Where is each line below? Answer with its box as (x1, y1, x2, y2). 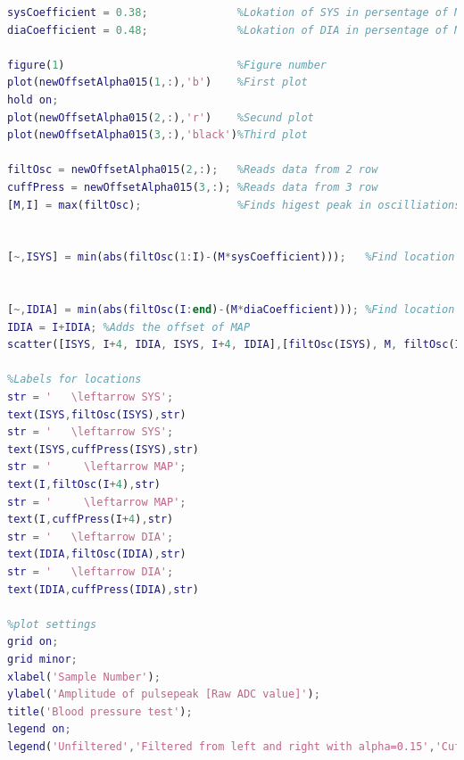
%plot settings (7, 617, 97, 631)
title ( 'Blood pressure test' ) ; (7, 705, 193, 718)
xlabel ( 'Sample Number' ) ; (7, 670, 161, 683)
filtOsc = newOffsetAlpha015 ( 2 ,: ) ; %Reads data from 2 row (7, 163, 378, 177)
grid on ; (7, 635, 59, 648)
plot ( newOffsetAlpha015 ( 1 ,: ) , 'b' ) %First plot (7, 76, 308, 89)
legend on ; (7, 723, 71, 736)
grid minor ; (7, 652, 78, 665)
